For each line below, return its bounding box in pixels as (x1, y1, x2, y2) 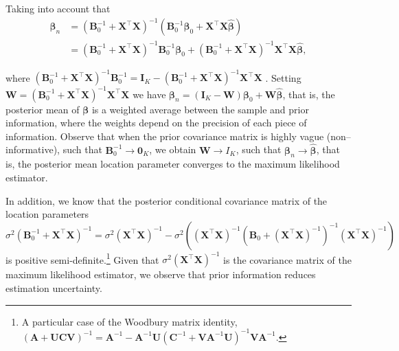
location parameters (5, 207, 89, 221)
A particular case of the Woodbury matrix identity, (21, 314, 238, 328)
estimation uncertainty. (5, 281, 102, 295)
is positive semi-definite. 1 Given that (5, 250, 159, 267)
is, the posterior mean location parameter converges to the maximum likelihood (5, 157, 340, 171)
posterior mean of (5, 102, 80, 116)
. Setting (265, 70, 301, 84)
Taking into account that (5, 1, 111, 15)
